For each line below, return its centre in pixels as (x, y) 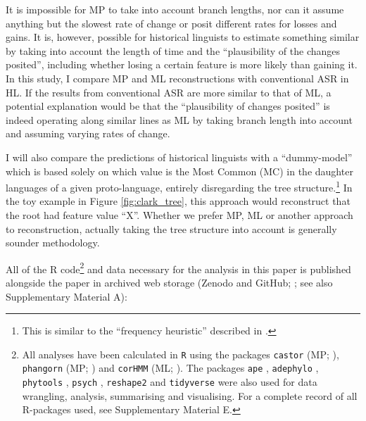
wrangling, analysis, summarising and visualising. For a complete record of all (190, 395)
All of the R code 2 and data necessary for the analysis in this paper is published (178, 268)
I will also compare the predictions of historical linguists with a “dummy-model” (179, 157)
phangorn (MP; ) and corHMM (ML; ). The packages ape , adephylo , (170, 368)
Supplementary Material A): (67, 296)
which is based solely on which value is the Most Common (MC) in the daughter (179, 171)
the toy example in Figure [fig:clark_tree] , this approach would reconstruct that (178, 201)
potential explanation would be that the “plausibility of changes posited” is (168, 106)
